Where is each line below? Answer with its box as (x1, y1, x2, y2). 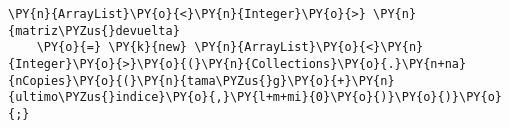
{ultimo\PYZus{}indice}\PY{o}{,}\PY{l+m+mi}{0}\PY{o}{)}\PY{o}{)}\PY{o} (8, 90, 502, 105)
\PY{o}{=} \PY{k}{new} (36, 40, 187, 55)
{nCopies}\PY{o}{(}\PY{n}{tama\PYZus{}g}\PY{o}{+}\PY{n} (8, 73, 395, 88)
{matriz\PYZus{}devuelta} (8, 23, 180, 38)
